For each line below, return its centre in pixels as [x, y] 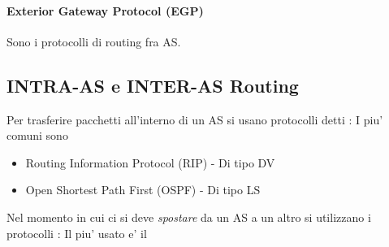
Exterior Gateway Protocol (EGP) [105, 10]
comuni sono [37, 135]
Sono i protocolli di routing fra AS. [94, 41]
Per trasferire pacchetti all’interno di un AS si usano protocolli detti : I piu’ [195, 119]
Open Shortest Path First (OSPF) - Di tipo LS [143, 190]
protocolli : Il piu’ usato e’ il [77, 233]
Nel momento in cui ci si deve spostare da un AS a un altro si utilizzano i [189, 217]
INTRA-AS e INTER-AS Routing [153, 85]
